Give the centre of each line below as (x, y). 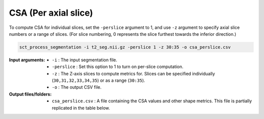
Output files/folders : (30, 94)
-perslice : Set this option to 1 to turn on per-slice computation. (118, 67)
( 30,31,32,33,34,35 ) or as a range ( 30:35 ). (99, 80)
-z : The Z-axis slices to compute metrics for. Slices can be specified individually (133, 73)
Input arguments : (27, 60)
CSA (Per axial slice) (51, 13)
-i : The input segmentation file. (85, 60)
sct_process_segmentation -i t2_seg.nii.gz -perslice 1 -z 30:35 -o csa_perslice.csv (125, 47)
